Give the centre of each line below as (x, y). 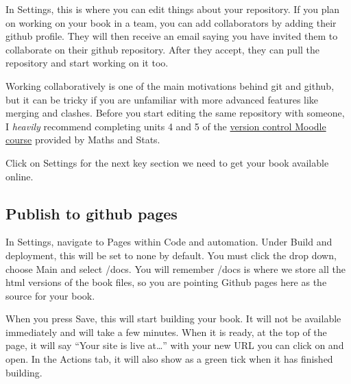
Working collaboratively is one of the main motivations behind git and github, (170, 85)
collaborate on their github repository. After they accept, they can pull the (163, 49)
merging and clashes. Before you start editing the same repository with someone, (175, 113)
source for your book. (50, 295)
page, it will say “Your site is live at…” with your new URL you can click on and (175, 345)
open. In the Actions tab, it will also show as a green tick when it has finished (169, 359)
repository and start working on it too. (87, 63)
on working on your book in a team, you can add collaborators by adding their (171, 22)
